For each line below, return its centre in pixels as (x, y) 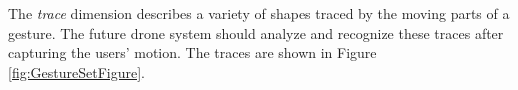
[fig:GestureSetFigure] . (76, 71)
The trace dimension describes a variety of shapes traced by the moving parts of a (259, 13)
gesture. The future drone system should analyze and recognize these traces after (256, 32)
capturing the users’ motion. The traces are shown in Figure (192, 52)
